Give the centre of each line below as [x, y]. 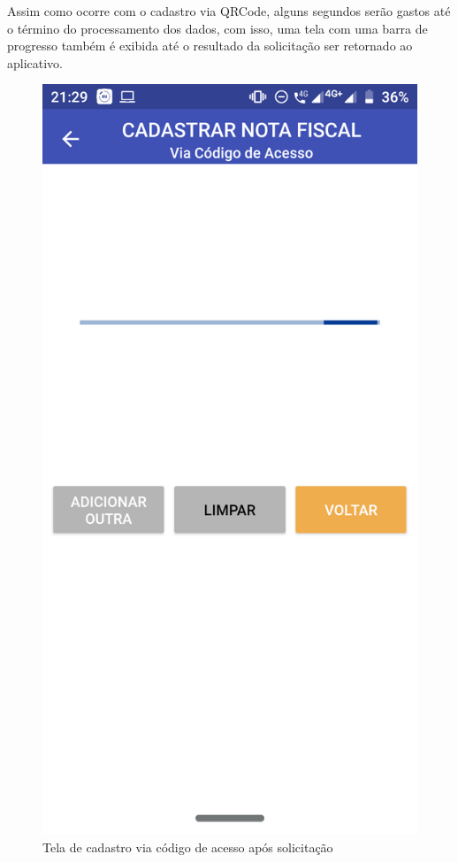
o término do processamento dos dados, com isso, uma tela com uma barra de [218, 28]
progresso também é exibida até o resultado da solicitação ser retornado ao [210, 46]
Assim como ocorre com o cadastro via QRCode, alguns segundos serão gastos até [229, 11]
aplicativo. [35, 62]
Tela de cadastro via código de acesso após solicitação [188, 847]
